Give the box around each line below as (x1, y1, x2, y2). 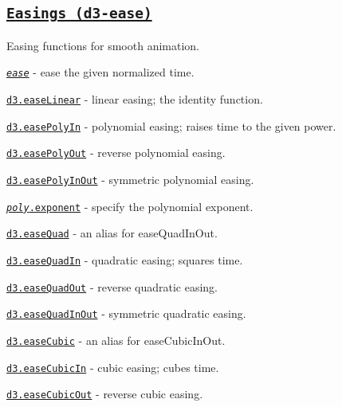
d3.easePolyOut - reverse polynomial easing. (6, 144, 226, 161)
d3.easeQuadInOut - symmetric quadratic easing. (6, 305, 246, 322)
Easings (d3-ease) (6, 5, 152, 22)
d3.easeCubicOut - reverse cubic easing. (6, 385, 203, 402)
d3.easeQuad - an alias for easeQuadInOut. (6, 225, 218, 241)
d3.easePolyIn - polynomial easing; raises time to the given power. (6, 117, 336, 134)
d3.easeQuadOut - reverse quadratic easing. (6, 278, 218, 295)
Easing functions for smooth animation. (6, 37, 200, 53)
